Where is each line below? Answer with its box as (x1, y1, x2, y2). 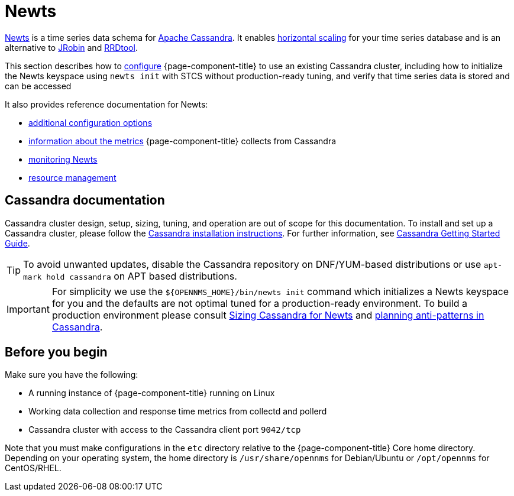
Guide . (5, 238, 30, 248)
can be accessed (5, 80, 72, 91)
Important (7, 303, 50, 315)
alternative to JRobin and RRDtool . (5, 42, 138, 53)
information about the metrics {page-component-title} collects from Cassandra (28, 135, 337, 146)
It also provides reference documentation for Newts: (5, 99, 208, 109)
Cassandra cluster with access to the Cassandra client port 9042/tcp (28, 424, 301, 435)
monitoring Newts (28, 154, 98, 164)
